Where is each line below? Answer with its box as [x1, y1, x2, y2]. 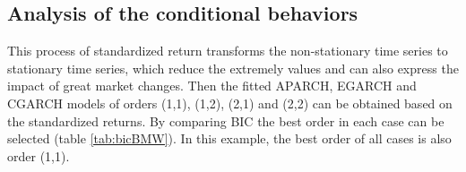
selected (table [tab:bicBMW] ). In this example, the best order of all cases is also [7, 129, 452, 148]
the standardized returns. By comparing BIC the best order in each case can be [7, 111, 444, 130]
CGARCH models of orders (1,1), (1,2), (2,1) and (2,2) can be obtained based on [7, 93, 453, 112]
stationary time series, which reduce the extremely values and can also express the [7, 58, 459, 77]
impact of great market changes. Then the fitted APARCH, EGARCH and [7, 76, 417, 95]
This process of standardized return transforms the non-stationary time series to [7, 41, 448, 60]
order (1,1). [7, 146, 70, 165]
